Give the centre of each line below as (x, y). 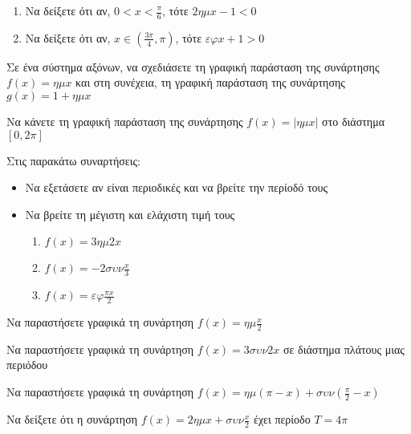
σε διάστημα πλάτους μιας (344, 349)
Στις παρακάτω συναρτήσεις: (73, 160)
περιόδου (27, 365)
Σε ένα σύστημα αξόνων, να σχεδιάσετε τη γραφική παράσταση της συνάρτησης (193, 66)
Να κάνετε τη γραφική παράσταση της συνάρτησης (125, 122)
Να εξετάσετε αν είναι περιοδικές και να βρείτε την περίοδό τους (177, 187)
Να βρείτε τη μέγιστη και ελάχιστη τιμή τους (130, 214)
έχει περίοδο (282, 419)
